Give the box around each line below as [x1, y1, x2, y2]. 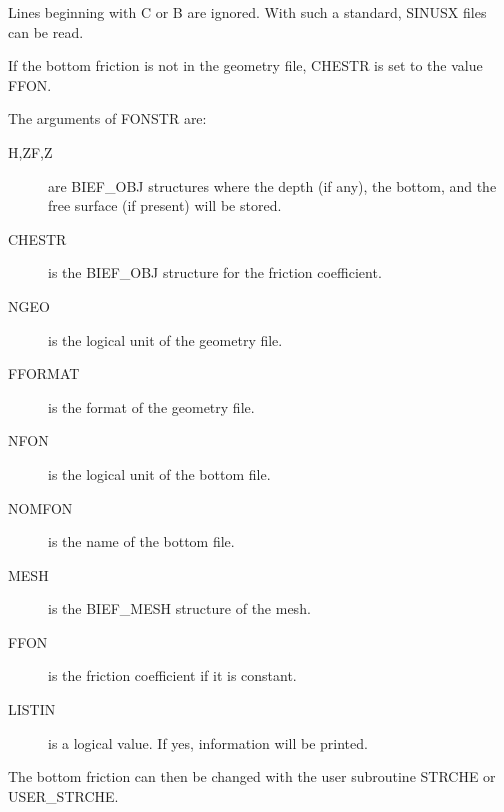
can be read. [8, 21, 84, 42]
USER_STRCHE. [8, 785, 119, 806]
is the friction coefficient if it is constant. [48, 665, 297, 686]
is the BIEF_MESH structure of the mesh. [48, 598, 311, 619]
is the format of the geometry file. [48, 396, 255, 417]
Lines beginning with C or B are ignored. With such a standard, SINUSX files [8, 2, 487, 22]
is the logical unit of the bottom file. [48, 463, 271, 484]
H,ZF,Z [8, 141, 53, 162]
